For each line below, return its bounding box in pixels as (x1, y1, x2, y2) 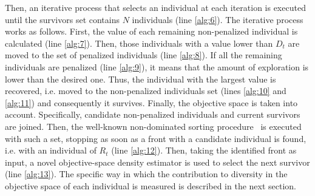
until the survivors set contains (5, 13, 120, 25)
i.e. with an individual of (5, 144, 97, 157)
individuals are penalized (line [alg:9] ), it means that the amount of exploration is (5, 60, 309, 73)
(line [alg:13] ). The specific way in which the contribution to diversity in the (5, 167, 288, 180)
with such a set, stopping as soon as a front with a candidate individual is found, (5, 132, 307, 144)
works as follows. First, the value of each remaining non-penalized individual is (5, 25, 298, 38)
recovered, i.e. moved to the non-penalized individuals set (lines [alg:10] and (5, 84, 286, 97)
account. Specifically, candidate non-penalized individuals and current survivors (5, 108, 300, 121)
